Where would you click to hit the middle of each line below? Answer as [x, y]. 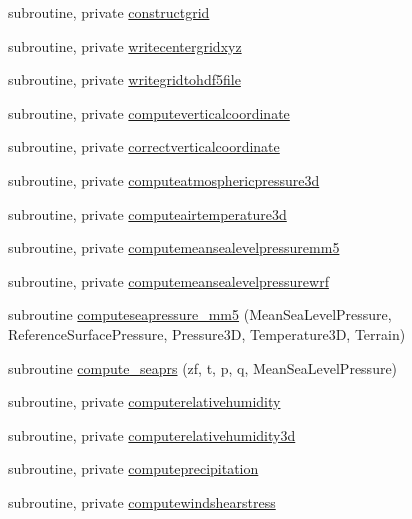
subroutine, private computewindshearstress [142, 501]
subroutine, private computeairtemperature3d [147, 213]
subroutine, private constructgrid [109, 12]
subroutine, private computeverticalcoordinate [149, 112]
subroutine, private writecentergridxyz [125, 45]
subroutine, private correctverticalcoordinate [144, 146]
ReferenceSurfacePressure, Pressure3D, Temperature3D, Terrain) [207, 333]
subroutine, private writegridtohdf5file [124, 79]
